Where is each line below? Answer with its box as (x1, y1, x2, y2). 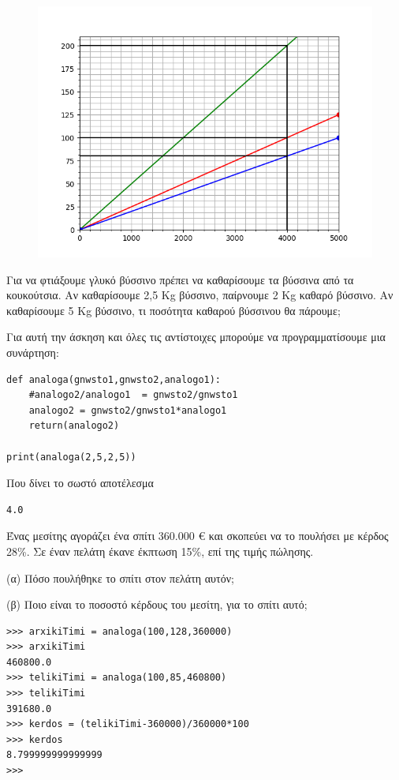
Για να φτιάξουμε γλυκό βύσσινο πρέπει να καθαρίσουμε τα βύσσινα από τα (6, 271, 354, 287)
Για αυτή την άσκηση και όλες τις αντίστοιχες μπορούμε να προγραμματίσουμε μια (6, 328, 386, 345)
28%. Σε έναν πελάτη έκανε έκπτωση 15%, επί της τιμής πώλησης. (6, 542, 314, 559)
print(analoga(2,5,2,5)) (6, 451, 136, 463)
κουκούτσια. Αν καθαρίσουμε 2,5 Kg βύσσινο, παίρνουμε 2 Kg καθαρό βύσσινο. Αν (6, 287, 393, 303)
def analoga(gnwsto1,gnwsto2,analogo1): (6, 373, 222, 385)
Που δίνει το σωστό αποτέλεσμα (6, 474, 154, 491)
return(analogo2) (28, 420, 120, 432)
